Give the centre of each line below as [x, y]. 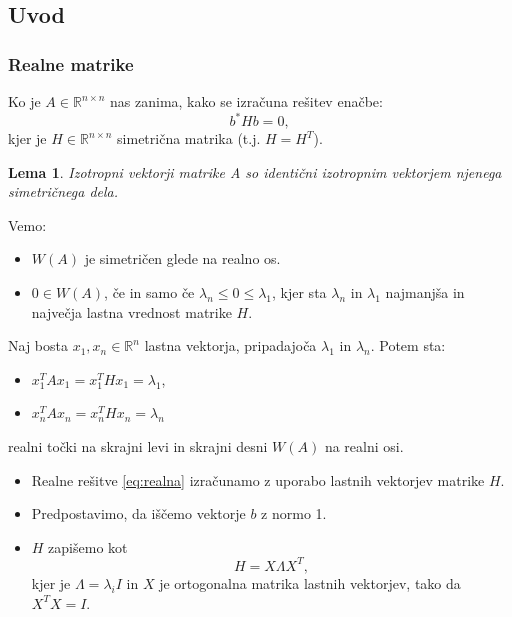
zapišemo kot [88, 546]
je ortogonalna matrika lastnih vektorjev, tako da [310, 582]
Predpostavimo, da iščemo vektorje [138, 513]
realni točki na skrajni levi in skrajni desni [138, 446]
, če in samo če [149, 292]
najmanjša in [425, 292]
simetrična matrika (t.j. [189, 138]
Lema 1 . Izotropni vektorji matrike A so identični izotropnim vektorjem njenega [255, 171]
